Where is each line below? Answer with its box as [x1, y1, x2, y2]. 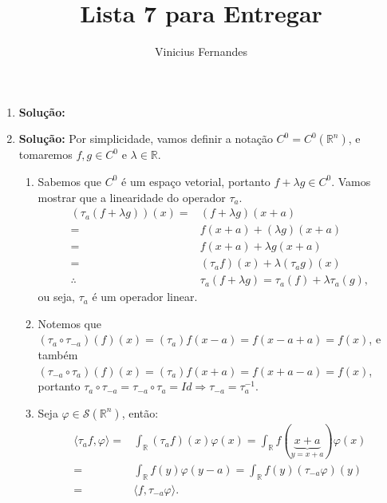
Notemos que [38, 315, 101, 331]
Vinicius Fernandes [155, 43, 247, 60]
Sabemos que [38, 172, 102, 189]
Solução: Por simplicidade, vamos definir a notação [18, 130, 273, 147]
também [38, 347, 78, 363]
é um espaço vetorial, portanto [121, 172, 271, 189]
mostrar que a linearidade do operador [38, 188, 226, 205]
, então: [121, 404, 159, 421]
